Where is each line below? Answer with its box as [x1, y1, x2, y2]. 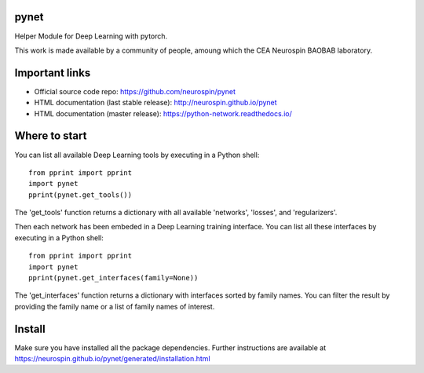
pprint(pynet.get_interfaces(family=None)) [28, 273, 199, 283]
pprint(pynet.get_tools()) [28, 190, 133, 199]
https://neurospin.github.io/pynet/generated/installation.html [14, 354, 211, 364]
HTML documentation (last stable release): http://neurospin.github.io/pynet [34, 98, 278, 108]
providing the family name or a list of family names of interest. [14, 302, 215, 311]
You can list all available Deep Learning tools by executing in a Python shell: [14, 150, 260, 159]
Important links [14, 66, 91, 79]
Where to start [14, 130, 87, 143]
